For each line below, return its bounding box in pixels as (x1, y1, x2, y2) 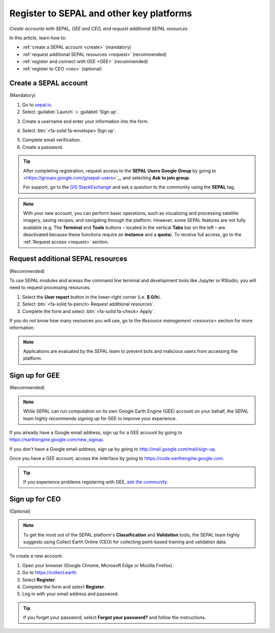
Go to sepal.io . (22, 102, 53, 108)
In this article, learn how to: (9, 35, 67, 41)
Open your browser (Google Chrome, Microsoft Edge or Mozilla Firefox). (22, 562, 174, 568)
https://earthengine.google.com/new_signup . (9, 437, 104, 443)
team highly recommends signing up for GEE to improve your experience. (23, 415, 177, 421)
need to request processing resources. (9, 285, 91, 291)
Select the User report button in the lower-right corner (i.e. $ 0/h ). (22, 294, 161, 300)
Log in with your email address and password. (22, 591, 119, 597)
